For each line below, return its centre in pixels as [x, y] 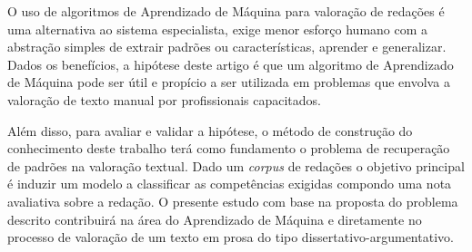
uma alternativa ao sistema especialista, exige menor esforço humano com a [218, 29]
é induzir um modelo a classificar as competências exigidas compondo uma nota [230, 184]
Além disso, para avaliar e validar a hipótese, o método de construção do [210, 130]
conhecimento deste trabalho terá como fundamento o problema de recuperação [229, 148]
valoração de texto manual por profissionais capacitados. [164, 99]
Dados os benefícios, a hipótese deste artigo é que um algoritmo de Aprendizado [231, 64]
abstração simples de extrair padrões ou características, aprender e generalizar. [227, 47]
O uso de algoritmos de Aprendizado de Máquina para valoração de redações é [226, 11]
